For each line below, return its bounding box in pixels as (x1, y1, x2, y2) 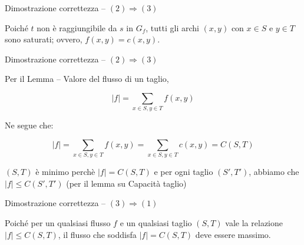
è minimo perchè (35, 165, 95, 178)
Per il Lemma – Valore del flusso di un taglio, (5, 72, 169, 85)
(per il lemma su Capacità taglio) (66, 177, 187, 189)
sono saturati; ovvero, (5, 33, 82, 45)
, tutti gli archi (146, 21, 199, 34)
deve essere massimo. (195, 228, 271, 240)
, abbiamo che (249, 165, 299, 178)
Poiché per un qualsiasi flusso (5, 217, 111, 229)
